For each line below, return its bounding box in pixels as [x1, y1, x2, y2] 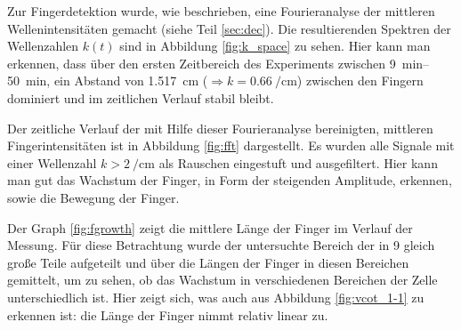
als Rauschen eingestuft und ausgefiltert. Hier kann [158, 153, 438, 172]
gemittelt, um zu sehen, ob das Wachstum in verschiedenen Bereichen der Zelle [7, 270, 438, 289]
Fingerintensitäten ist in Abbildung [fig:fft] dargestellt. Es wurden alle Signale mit [7, 136, 455, 155]
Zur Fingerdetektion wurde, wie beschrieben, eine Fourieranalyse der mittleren [7, 2, 435, 20]
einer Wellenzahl [7, 153, 97, 172]
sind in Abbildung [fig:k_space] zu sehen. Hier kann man [119, 36, 431, 55]
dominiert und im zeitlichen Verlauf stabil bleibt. [7, 88, 274, 107]
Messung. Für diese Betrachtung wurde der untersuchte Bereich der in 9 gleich [7, 236, 435, 254]
